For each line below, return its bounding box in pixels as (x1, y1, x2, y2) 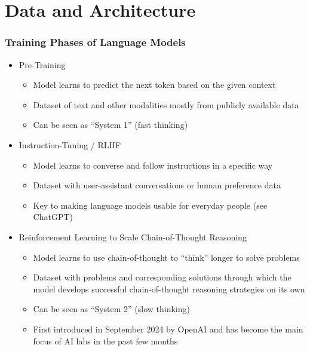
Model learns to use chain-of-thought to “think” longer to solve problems (33, 251, 300, 263)
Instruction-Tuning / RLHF (19, 138, 121, 151)
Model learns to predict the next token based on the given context (33, 78, 276, 91)
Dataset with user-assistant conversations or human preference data (33, 179, 281, 191)
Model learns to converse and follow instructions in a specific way (33, 158, 273, 171)
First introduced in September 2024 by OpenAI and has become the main (33, 322, 303, 335)
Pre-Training (19, 58, 66, 71)
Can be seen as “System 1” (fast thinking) (33, 118, 188, 131)
